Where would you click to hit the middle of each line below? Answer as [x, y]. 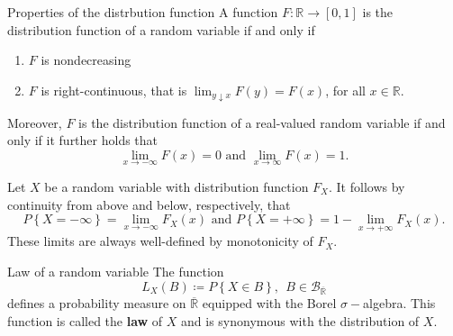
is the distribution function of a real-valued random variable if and [262, 122]
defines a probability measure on [97, 303]
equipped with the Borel [269, 303]
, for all [345, 90]
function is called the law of [85, 320]
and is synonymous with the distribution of [300, 320]
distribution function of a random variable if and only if [161, 29]
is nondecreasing [86, 60]
